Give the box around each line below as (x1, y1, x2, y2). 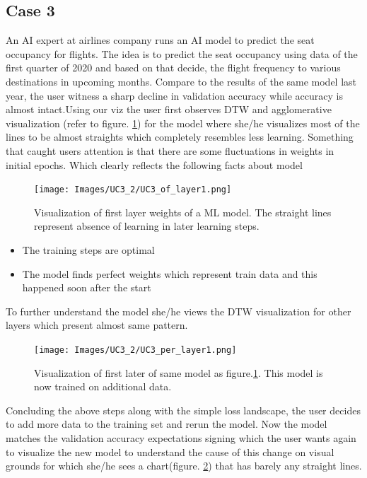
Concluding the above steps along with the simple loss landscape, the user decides (6, 402, 361, 417)
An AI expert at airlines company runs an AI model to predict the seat (6, 33, 315, 47)
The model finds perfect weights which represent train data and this (22, 266, 318, 281)
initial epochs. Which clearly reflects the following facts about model (6, 157, 303, 172)
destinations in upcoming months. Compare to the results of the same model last (6, 74, 357, 88)
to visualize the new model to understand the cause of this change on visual (6, 444, 334, 459)
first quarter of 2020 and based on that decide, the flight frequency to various (6, 60, 341, 75)
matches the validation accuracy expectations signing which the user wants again (6, 430, 356, 445)
